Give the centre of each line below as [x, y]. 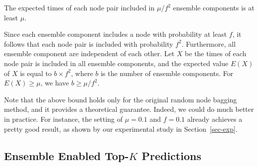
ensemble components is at [214, 7]
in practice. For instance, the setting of [64, 119]
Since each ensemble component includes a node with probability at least [116, 34]
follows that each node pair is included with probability [89, 43]
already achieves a [215, 119]
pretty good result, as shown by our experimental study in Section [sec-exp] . [121, 128]
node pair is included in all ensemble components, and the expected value [116, 63]
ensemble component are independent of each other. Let [89, 53]
